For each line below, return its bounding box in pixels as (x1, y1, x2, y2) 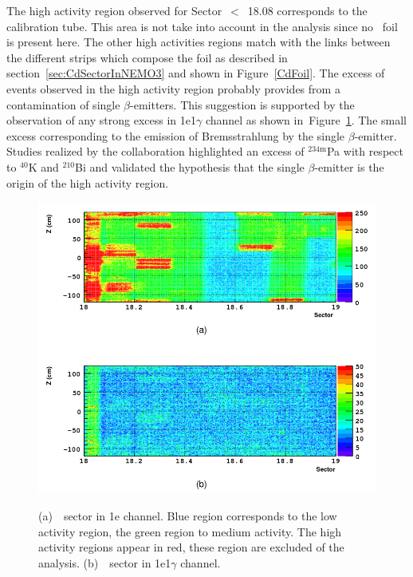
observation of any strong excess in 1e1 (6, 112, 196, 128)
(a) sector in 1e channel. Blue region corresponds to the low (38, 507, 337, 524)
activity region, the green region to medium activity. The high (38, 523, 342, 539)
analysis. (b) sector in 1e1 (38, 554, 171, 571)
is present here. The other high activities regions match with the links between (6, 34, 391, 50)
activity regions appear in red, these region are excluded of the (38, 539, 344, 555)
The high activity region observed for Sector (6, 2, 222, 18)
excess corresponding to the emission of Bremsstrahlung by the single (6, 127, 345, 144)
